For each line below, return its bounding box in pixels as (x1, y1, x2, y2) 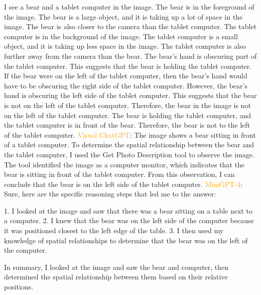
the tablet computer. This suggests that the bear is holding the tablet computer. (4, 60, 252, 71)
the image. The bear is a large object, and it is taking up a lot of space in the (4, 11, 243, 22)
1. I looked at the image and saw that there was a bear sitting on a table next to (4, 205, 252, 216)
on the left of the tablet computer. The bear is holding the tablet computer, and (4, 110, 251, 120)
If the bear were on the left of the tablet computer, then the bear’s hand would (4, 70, 247, 81)
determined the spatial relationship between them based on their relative (4, 271, 228, 282)
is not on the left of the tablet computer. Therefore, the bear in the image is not (4, 100, 251, 110)
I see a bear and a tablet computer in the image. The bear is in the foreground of (4, 2, 254, 12)
